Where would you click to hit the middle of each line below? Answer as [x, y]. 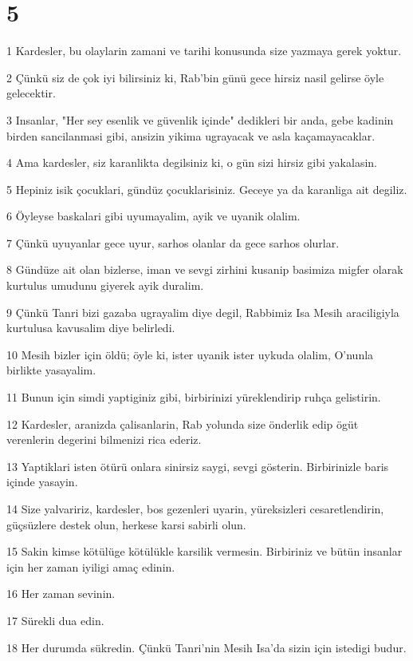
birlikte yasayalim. [51, 370]
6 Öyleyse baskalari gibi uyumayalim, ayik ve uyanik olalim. [153, 216]
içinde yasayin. [42, 482]
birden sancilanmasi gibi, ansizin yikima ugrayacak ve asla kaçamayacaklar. [191, 135]
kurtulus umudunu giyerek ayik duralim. [105, 285]
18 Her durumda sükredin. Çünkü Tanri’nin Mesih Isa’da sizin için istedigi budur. [206, 647]
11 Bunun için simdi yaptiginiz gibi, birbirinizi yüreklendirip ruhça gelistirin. [194, 397]
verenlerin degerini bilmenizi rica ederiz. [104, 439]
